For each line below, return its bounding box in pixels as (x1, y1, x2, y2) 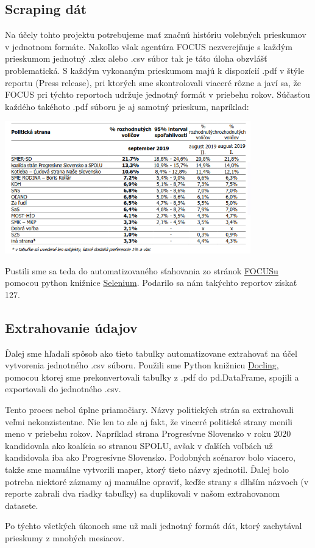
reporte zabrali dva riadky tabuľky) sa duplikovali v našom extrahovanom (5, 487, 280, 500)
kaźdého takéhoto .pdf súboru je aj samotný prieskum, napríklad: (5, 100, 249, 112)
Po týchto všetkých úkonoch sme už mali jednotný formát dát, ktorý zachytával (5, 519, 302, 532)
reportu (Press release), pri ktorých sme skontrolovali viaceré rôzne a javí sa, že (5, 76, 301, 89)
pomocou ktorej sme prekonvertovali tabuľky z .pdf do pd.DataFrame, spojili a (5, 370, 299, 383)
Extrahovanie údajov (5, 318, 138, 337)
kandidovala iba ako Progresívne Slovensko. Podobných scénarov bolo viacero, (5, 451, 296, 464)
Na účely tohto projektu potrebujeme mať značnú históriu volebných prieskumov (5, 28, 306, 41)
